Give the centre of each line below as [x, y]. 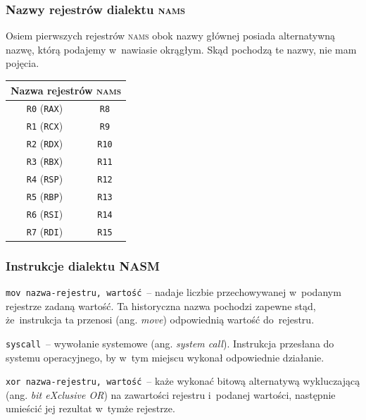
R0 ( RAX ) [45, 108]
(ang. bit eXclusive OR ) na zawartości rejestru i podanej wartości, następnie [171, 394]
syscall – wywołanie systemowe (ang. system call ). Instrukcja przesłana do [170, 343]
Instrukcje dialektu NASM [83, 265]
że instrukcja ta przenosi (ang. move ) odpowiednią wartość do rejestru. [160, 320]
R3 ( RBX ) [45, 161]
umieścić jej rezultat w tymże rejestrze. [90, 408]
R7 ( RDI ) [45, 231]
